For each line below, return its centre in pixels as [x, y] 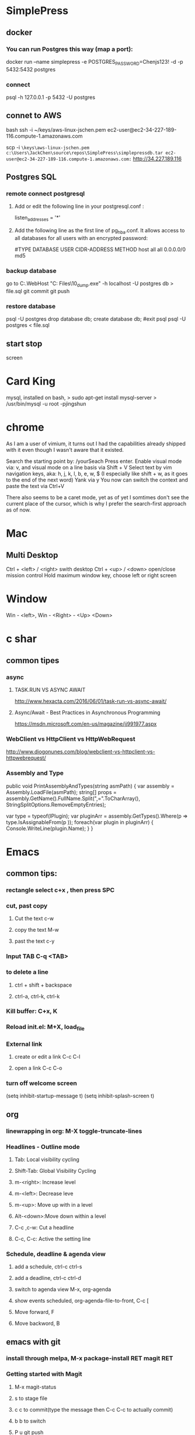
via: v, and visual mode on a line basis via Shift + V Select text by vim [89, 468]
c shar [21, 639]
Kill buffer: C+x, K [32, 1011]
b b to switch [30, 1421]
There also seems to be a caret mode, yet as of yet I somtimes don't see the [97, 497]
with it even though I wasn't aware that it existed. [65, 450]
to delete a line [27, 972]
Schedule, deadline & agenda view [56, 1254]
